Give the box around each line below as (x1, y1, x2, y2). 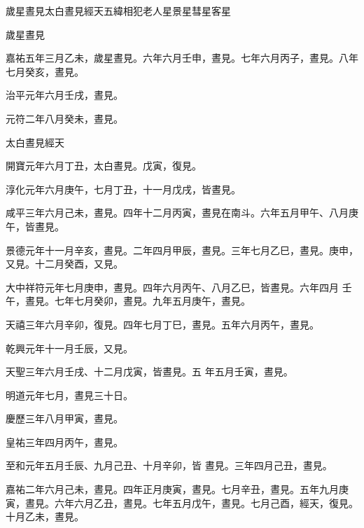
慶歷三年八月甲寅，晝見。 (6, 411, 123, 426)
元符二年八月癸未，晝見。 (6, 111, 123, 125)
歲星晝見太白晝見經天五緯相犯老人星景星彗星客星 (6, 4, 231, 18)
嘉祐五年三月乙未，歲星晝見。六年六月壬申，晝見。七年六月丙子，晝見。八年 (6, 50, 358, 65)
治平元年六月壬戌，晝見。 (6, 88, 123, 102)
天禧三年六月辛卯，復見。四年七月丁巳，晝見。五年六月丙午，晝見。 (6, 317, 319, 331)
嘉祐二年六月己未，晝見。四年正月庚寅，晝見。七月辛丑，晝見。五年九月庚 (6, 482, 349, 496)
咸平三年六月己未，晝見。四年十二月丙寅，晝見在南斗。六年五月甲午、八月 (6, 205, 349, 220)
